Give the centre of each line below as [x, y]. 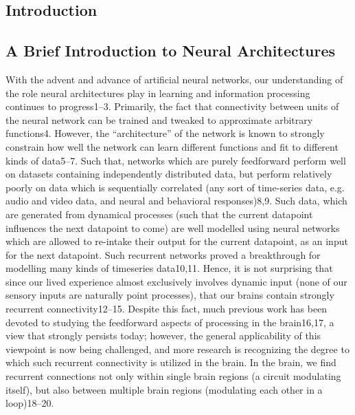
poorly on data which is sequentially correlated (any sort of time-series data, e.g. [175, 187]
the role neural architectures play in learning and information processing [158, 93]
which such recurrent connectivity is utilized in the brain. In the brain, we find [171, 362]
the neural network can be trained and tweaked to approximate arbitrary [159, 119]
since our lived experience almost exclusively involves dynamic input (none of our [176, 281]
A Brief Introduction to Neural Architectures [171, 51]
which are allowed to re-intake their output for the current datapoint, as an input [177, 241]
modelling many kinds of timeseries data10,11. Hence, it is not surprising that [169, 268]
